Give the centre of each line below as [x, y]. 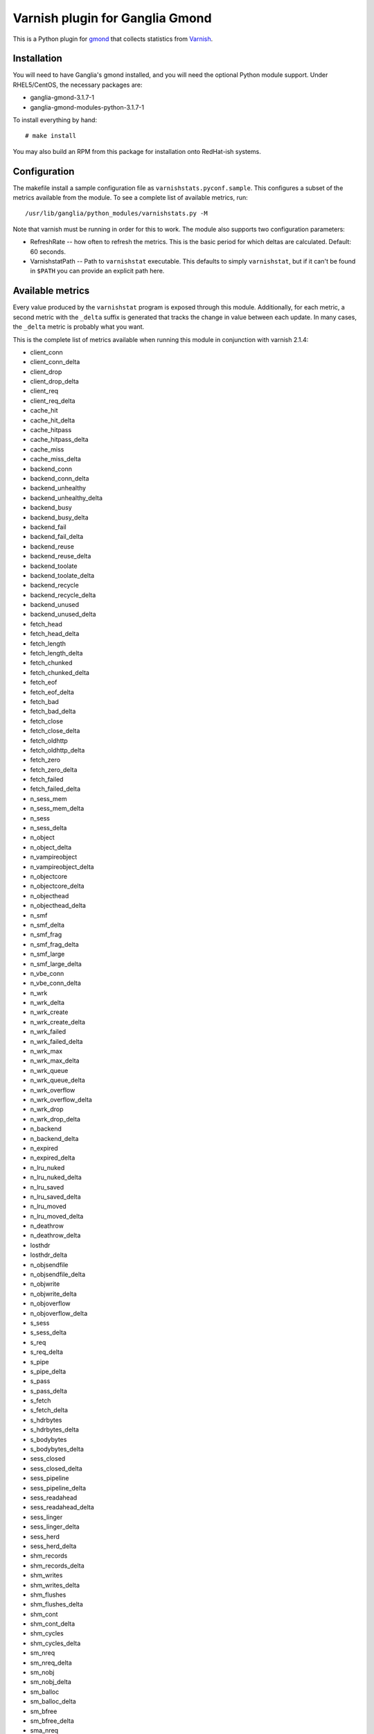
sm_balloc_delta [53, 1701]
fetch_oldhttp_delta [57, 750]
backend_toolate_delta [62, 575]
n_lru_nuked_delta [56, 1177]
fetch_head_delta [55, 634]
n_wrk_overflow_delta [61, 1099]
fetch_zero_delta [54, 769]
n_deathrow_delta [55, 1235]
